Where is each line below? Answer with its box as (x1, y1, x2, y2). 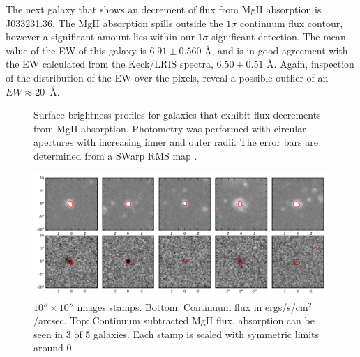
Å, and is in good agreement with (204, 43, 348, 57)
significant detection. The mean (211, 29, 346, 44)
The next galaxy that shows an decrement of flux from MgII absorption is (6, 2, 322, 16)
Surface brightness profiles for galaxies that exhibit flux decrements (33, 107, 321, 122)
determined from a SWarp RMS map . (33, 148, 197, 162)
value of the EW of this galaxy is (6, 43, 147, 57)
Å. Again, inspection (267, 56, 354, 71)
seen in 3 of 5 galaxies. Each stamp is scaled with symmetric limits (33, 326, 320, 341)
